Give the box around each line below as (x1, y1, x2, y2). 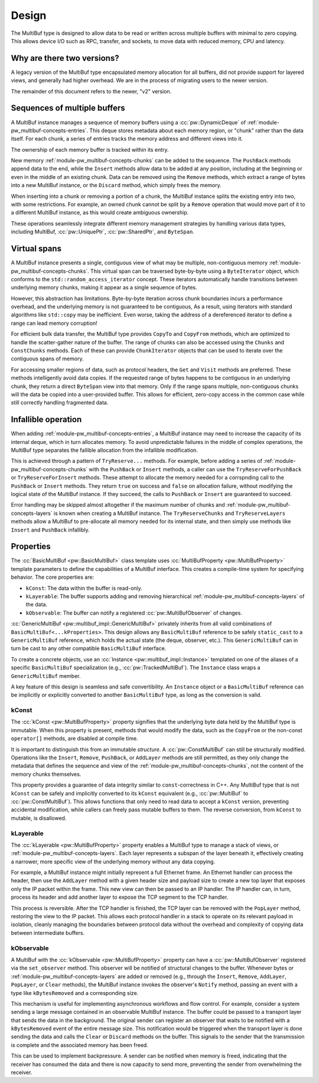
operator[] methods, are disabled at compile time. (11, 735, 138, 742)
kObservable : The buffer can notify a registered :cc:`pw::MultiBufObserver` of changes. (25, 609, 242, 616)
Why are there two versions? (11, 53, 119, 63)
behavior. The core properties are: (11, 573, 95, 581)
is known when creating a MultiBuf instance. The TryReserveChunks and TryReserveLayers (53, 510, 286, 517)
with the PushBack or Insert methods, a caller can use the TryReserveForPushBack (89, 465, 302, 472)
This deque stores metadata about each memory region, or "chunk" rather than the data (89, 127, 304, 134)
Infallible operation (11, 415, 82, 425)
